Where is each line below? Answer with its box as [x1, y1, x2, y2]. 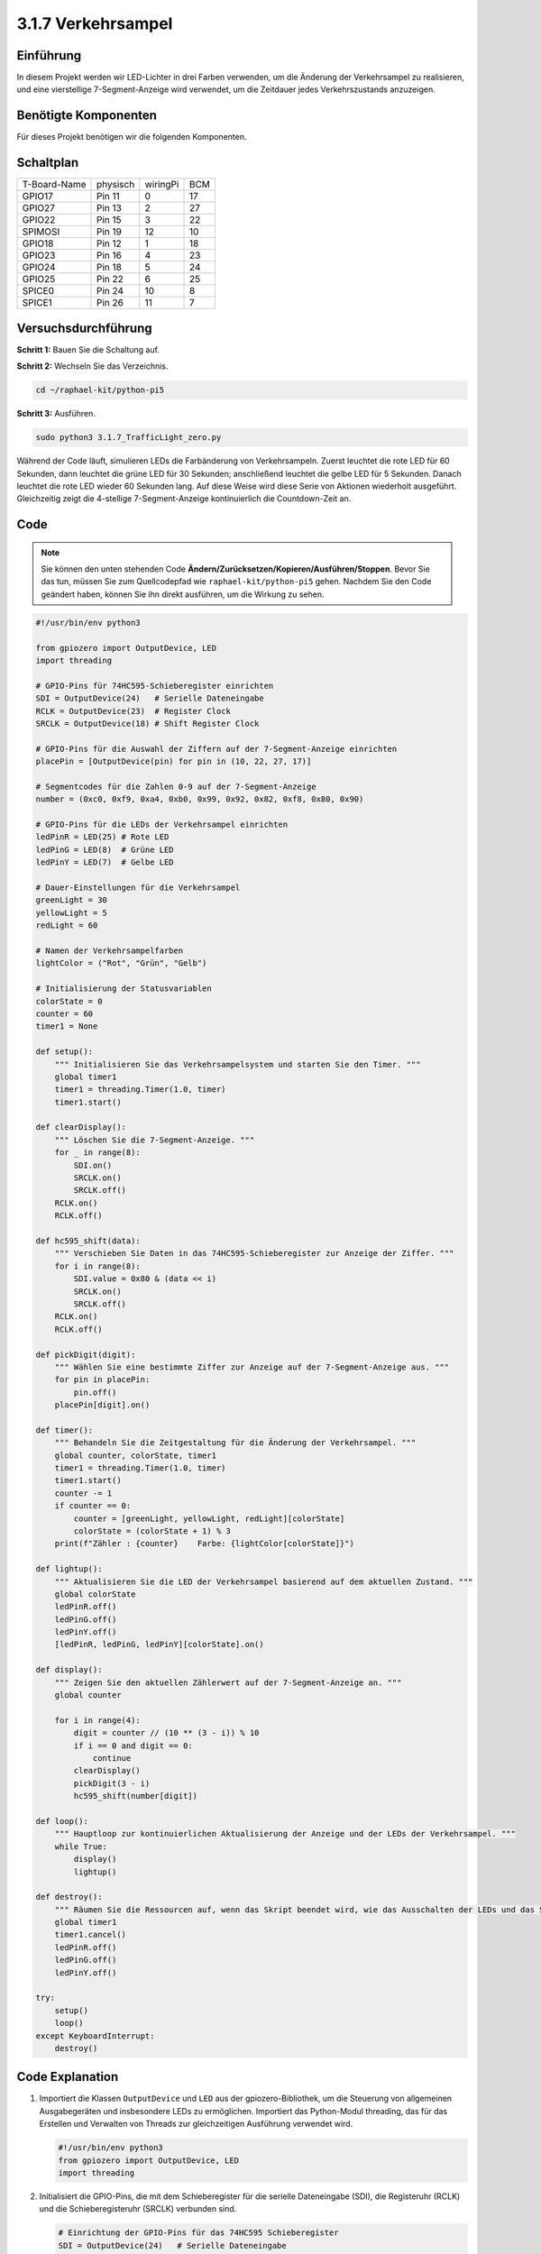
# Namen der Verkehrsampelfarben [35, 946, 184, 956]
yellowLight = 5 [35, 907, 108, 918]
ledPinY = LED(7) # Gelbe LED [35, 857, 175, 867]
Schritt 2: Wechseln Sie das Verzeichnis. [16, 361, 169, 371]
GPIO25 [22, 273, 56, 286]
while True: [54, 1841, 108, 1852]
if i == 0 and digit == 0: [73, 1740, 193, 1751]
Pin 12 [96, 237, 122, 250]
